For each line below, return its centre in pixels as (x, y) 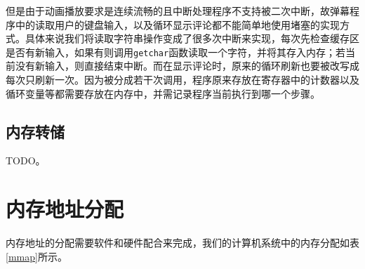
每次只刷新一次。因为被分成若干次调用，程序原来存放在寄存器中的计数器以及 (182, 80)
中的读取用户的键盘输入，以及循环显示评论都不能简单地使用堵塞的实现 (177, 24)
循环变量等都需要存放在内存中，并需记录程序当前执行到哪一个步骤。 (163, 93)
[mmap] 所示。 (36, 256)
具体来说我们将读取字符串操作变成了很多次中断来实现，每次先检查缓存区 (192, 38)
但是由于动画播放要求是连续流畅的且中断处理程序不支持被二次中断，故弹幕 (178, 11)
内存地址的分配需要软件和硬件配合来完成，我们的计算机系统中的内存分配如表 (182, 243)
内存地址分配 (65, 209)
